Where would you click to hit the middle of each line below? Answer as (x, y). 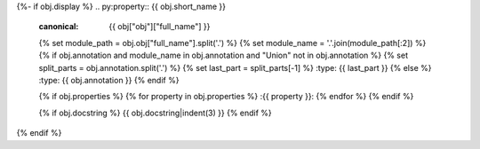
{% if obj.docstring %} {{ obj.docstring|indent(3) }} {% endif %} (156, 113)
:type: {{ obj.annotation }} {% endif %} (109, 80)
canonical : (59, 27)
